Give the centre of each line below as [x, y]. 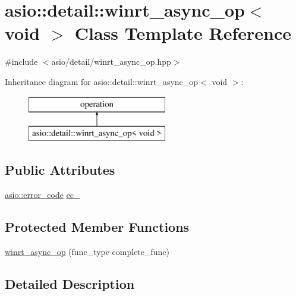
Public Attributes [60, 170]
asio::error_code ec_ [42, 194]
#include [21, 62]
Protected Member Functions [97, 226]
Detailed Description [70, 283]
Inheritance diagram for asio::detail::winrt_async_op [102, 81]
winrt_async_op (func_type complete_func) [87, 251]
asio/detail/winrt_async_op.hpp [111, 62]
